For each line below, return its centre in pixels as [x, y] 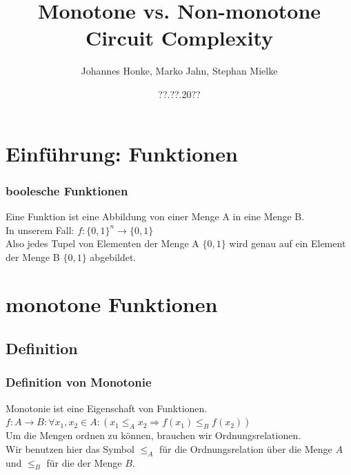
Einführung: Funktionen [122, 153]
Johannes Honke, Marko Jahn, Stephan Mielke [179, 71]
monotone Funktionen [112, 304]
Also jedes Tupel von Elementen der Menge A [102, 243]
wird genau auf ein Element [288, 243]
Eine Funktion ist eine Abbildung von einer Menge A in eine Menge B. [155, 216]
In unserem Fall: [40, 230]
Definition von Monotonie [79, 382]
